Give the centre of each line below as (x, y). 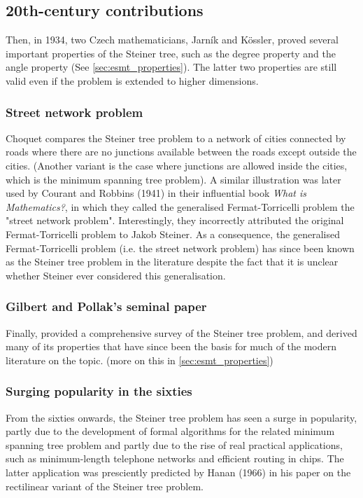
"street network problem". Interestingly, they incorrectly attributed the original (175, 220)
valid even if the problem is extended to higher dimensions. (132, 80)
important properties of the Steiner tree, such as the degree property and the (171, 53)
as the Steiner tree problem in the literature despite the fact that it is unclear (172, 262)
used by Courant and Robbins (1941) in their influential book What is (156, 193)
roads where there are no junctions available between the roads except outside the (181, 152)
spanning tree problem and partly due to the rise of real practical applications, (174, 444)
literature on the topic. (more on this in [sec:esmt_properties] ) (140, 360)
